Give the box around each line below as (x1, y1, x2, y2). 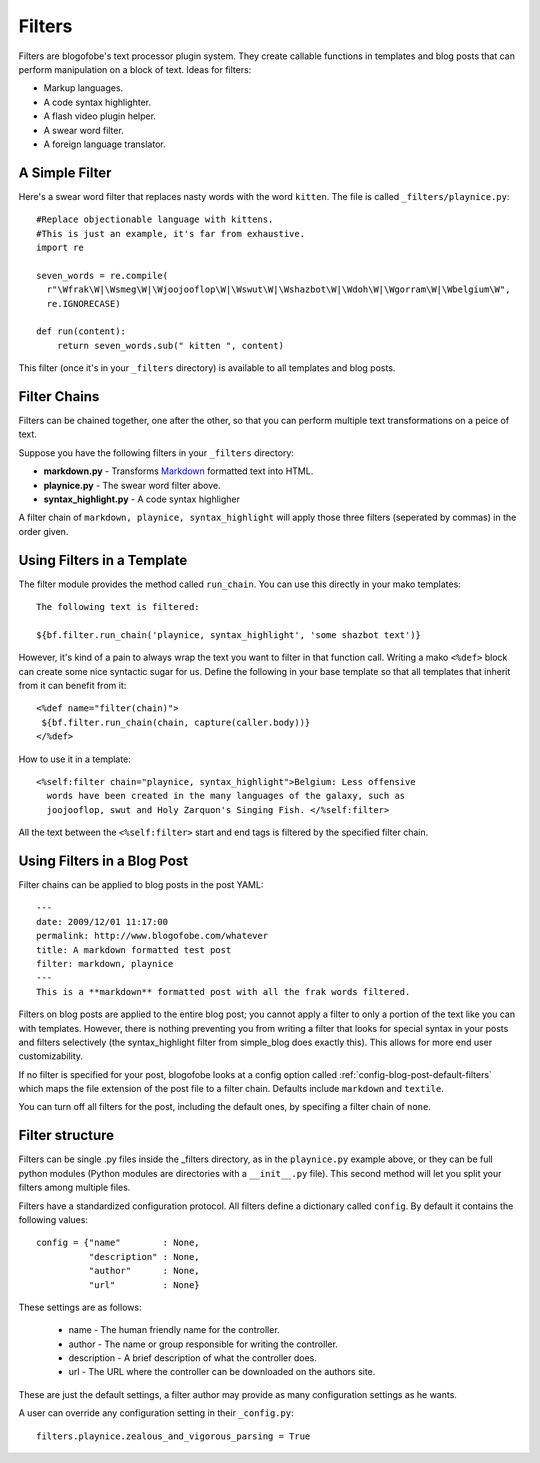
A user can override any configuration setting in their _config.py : (18, 1407, 294, 1419)
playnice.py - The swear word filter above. (43, 479, 221, 491)
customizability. (18, 1050, 84, 1062)
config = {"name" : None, (36, 1237, 200, 1249)
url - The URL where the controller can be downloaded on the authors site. (68, 1366, 376, 1378)
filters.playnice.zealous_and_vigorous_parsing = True (36, 1430, 311, 1442)
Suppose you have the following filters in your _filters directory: (18, 446, 295, 459)
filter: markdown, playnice (36, 958, 174, 969)
